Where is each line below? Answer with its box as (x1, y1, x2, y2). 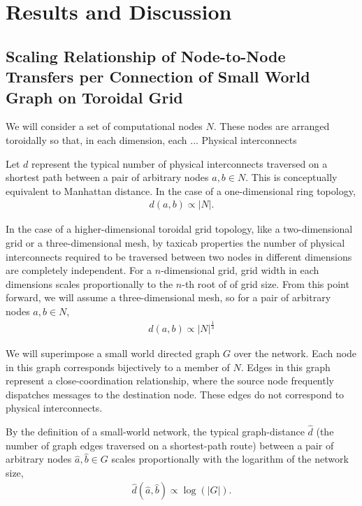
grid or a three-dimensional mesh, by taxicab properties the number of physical (6, 235, 345, 250)
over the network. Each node (233, 345, 357, 360)
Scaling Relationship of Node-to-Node (6, 45, 286, 66)
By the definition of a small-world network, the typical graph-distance (6, 424, 305, 439)
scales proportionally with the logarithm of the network (111, 451, 349, 466)
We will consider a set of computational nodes (6, 119, 203, 133)
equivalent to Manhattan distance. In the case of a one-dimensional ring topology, (6, 183, 356, 198)
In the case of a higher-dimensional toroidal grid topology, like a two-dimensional (6, 222, 353, 236)
